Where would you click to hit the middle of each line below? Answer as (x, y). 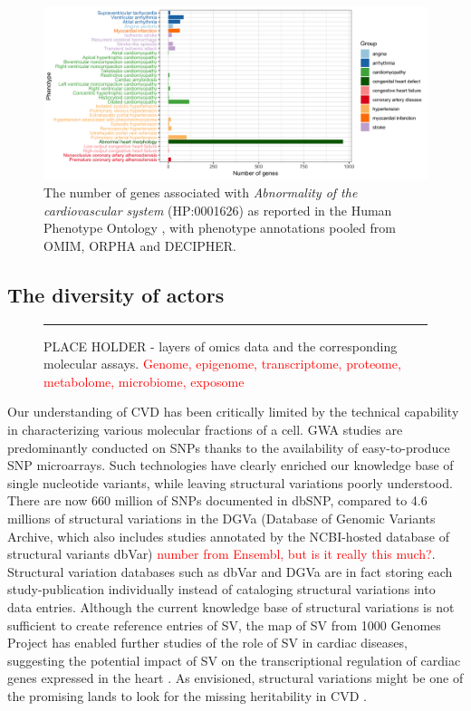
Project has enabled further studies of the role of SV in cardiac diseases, (207, 643)
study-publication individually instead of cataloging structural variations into (221, 589)
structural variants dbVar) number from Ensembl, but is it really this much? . (221, 554)
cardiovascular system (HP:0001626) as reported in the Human (218, 210)
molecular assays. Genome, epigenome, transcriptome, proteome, (222, 364)
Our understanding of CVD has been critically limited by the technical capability (233, 412)
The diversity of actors (116, 294)
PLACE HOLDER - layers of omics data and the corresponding (221, 346)
